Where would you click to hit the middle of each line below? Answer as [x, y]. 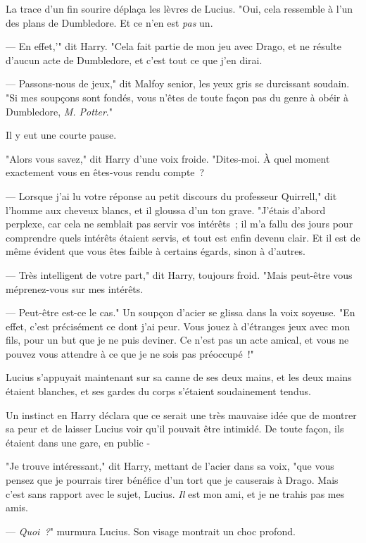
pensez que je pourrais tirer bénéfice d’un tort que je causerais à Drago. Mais [172, 480]
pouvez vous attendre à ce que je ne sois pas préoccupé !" [130, 353]
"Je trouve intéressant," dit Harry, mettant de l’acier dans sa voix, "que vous [170, 466]
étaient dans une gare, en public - [78, 442]
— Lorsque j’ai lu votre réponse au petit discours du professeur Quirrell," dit [171, 195]
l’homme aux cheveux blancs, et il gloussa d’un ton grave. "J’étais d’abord [166, 210]
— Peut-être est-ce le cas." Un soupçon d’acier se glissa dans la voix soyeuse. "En [181, 312]
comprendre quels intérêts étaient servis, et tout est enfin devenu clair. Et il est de [183, 237]
